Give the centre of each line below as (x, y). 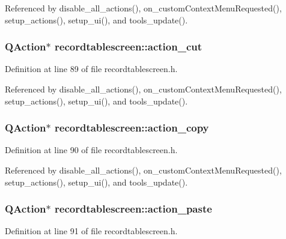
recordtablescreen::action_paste (133, 209)
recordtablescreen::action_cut (129, 47)
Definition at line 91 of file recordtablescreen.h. (91, 231)
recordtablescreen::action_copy (132, 128)
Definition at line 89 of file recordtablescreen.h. (91, 69)
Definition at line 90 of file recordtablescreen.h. (91, 150)
